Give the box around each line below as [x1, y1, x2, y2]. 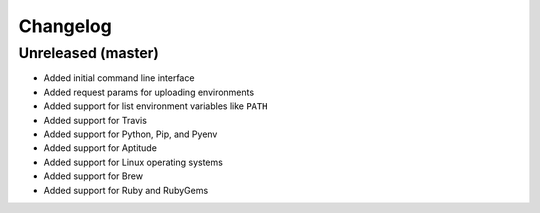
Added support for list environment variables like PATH [43, 100, 268, 112]
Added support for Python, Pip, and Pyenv [43, 128, 218, 140]
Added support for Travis [43, 114, 147, 126]
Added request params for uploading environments [43, 86, 255, 98]
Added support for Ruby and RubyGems [43, 184, 209, 196]
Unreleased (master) [18, 44, 159, 62]
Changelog [18, 15, 112, 37]
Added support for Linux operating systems [43, 156, 224, 168]
